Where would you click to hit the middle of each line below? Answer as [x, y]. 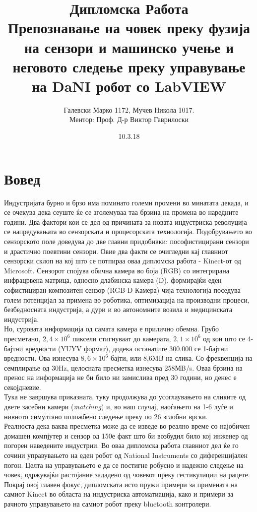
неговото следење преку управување [129, 66]
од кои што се [224, 338]
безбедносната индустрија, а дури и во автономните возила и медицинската [118, 309]
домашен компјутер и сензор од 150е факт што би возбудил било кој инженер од [126, 435]
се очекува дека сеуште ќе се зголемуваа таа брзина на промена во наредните [121, 212]
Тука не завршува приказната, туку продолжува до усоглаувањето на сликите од [125, 397]
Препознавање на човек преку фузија [129, 28]
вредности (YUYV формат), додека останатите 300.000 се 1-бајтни [127, 348]
